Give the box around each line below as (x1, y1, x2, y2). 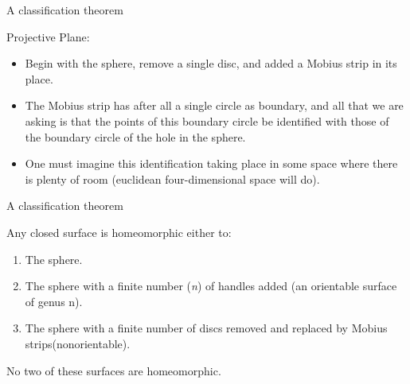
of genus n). (25, 293, 83, 309)
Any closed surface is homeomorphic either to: (6, 223, 232, 240)
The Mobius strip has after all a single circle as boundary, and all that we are (25, 97, 404, 114)
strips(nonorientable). (25, 335, 131, 351)
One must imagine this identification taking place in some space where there (25, 155, 398, 172)
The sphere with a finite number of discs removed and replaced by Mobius (25, 320, 388, 336)
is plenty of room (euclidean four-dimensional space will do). (25, 170, 320, 187)
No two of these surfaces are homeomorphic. (6, 362, 221, 378)
